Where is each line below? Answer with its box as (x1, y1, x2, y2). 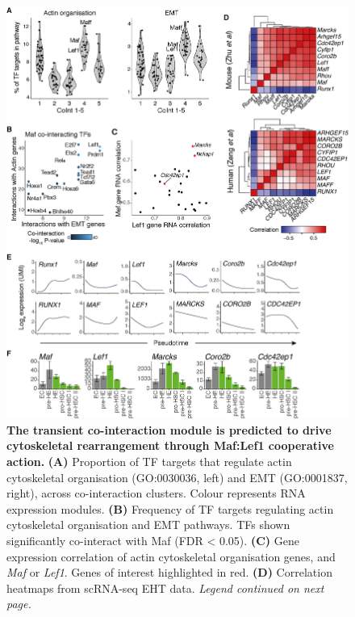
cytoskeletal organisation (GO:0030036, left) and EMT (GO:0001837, (6, 468, 348, 485)
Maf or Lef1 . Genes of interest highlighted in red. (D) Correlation (6, 564, 332, 581)
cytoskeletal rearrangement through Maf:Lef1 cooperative (6, 437, 334, 454)
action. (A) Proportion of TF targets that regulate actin (6, 452, 292, 469)
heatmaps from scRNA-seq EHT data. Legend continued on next (6, 579, 324, 596)
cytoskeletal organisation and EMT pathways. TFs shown (6, 516, 290, 533)
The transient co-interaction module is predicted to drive (6, 421, 332, 438)
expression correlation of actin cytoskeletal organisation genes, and (6, 548, 336, 565)
